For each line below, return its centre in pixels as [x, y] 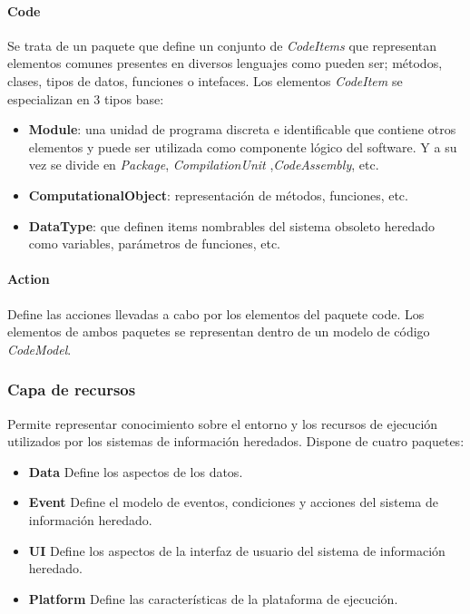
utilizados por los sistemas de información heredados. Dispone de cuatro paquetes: [236, 441]
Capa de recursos [72, 390]
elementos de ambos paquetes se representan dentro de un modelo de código [219, 331]
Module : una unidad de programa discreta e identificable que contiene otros [242, 129]
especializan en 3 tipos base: [86, 98]
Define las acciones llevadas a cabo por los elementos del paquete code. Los [216, 313]
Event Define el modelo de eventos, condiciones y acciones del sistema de [233, 502]
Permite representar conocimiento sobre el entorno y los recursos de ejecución [223, 423]
